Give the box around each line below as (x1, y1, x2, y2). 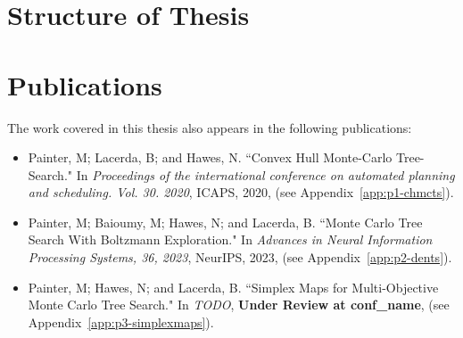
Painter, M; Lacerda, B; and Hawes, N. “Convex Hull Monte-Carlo (28, 148, 393, 167)
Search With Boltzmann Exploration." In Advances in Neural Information (28, 230, 433, 249)
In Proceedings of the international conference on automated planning (76, 165, 455, 184)
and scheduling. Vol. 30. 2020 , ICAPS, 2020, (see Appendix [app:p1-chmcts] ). (28, 183, 454, 202)
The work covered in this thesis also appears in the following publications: (7, 118, 412, 136)
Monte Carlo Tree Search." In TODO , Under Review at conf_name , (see (28, 295, 450, 314)
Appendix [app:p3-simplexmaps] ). (28, 312, 214, 331)
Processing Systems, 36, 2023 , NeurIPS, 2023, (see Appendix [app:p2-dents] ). (28, 248, 452, 267)
